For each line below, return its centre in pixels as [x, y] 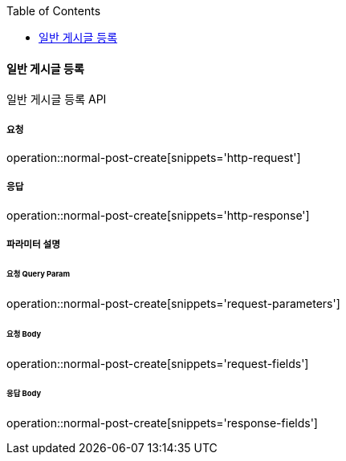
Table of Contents [54, 11]
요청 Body [24, 334]
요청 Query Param [39, 274]
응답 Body [24, 394]
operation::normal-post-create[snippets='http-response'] [158, 215]
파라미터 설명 [33, 245]
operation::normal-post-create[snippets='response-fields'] [162, 423]
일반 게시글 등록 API [57, 99]
